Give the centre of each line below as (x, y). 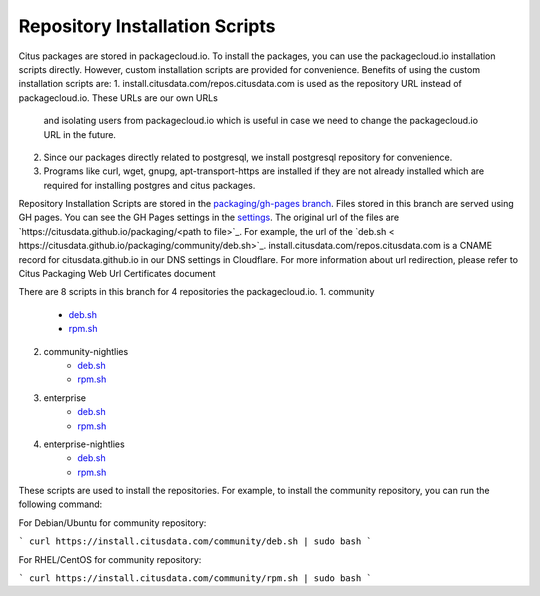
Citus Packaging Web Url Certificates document (117, 274)
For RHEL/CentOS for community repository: (110, 559)
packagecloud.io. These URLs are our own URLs (118, 97)
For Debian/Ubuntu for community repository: (112, 522)
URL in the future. (80, 134)
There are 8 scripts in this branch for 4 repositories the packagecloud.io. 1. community (196, 292)
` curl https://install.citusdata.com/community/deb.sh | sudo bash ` (195, 541)
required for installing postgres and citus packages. (149, 185)
